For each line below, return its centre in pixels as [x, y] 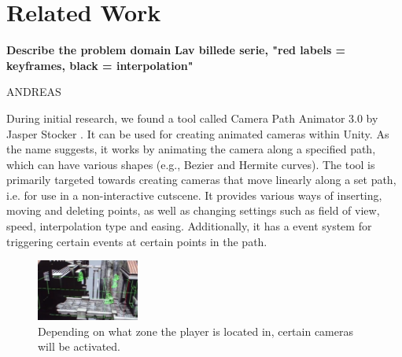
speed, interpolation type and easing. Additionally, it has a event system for [189, 226]
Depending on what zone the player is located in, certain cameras [196, 331]
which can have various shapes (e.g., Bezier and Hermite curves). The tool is [191, 164]
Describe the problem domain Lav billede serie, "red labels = [176, 50]
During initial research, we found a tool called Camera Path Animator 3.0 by [192, 118]
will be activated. [79, 346]
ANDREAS [34, 92]
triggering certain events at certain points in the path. [137, 241]
